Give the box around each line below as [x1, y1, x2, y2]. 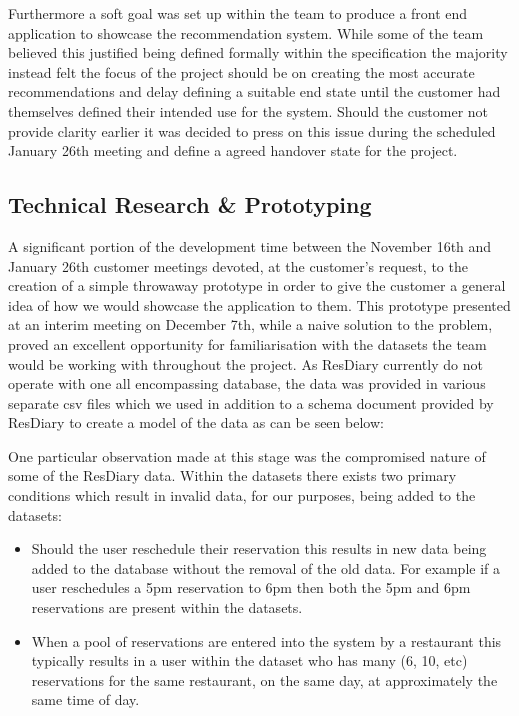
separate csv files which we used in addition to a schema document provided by [8, 392, 494, 413]
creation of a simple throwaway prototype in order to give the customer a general [8, 275, 506, 296]
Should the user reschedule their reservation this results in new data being [31, 538, 487, 559]
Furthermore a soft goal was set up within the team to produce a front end [8, 3, 468, 23]
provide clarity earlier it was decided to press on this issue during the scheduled [8, 120, 496, 141]
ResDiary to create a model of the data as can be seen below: [8, 412, 384, 433]
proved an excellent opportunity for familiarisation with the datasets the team [8, 333, 487, 354]
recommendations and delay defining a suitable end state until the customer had [8, 81, 501, 102]
